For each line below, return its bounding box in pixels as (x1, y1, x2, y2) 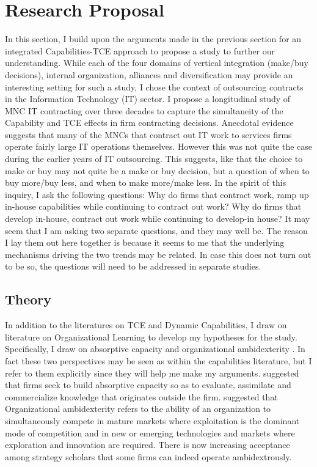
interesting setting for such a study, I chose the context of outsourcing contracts (5, 80, 304, 93)
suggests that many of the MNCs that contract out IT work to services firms (5, 128, 292, 141)
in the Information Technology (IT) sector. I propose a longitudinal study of (5, 92, 291, 105)
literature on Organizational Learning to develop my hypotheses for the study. (5, 330, 297, 343)
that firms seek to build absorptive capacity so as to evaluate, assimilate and (5, 378, 291, 391)
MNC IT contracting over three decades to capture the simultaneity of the (5, 104, 283, 117)
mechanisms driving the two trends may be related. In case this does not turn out (5, 248, 312, 260)
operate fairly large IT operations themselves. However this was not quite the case (5, 140, 313, 153)
